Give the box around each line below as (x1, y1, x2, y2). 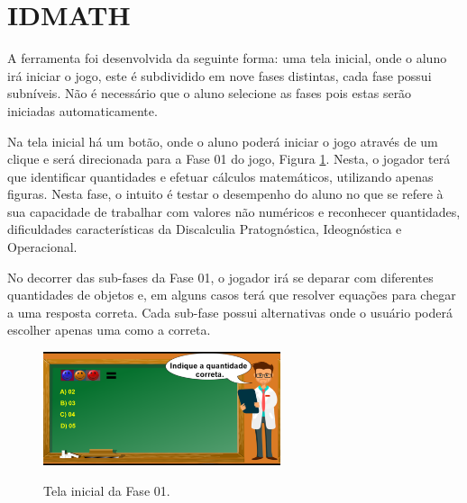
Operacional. (7, 238, 78, 256)
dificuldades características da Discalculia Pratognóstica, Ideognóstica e (7, 220, 402, 238)
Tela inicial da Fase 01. (43, 481, 170, 500)
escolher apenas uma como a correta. (7, 320, 211, 339)
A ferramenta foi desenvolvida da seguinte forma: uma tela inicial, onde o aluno (7, 49, 447, 67)
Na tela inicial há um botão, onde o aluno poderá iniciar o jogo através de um (7, 131, 438, 150)
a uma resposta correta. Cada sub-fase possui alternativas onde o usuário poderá (7, 302, 453, 321)
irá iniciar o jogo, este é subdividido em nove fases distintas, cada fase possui (7, 66, 432, 85)
